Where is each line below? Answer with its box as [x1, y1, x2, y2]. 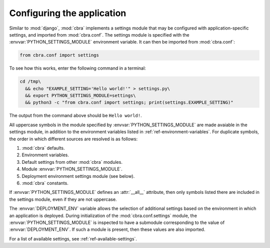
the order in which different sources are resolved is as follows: [9, 136, 137, 142]
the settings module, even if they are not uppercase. [9, 196, 117, 202]
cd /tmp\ [19, 79, 41, 85]
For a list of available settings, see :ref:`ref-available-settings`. [9, 235, 137, 241]
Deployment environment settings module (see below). [21, 173, 135, 179]
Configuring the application [9, 8, 126, 19]
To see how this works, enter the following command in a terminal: [9, 65, 146, 71]
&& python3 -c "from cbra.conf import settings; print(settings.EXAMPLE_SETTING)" [25, 100, 233, 105]
